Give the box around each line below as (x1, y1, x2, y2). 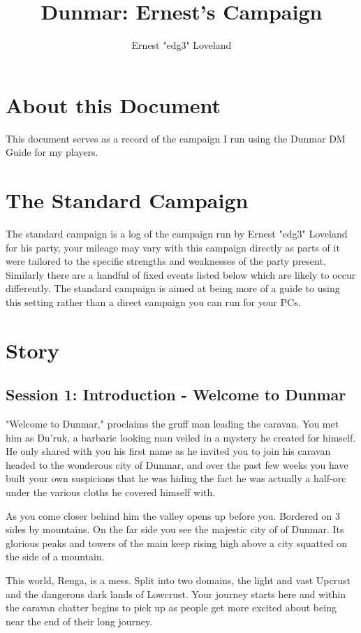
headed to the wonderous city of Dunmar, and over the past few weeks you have (6, 457, 348, 472)
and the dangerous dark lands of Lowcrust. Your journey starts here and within (6, 586, 346, 601)
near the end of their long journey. (6, 613, 153, 628)
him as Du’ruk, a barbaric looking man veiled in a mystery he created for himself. (6, 430, 356, 444)
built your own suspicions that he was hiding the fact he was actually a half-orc (6, 471, 346, 486)
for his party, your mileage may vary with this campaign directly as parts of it (6, 240, 340, 254)
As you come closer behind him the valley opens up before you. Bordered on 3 (6, 508, 340, 523)
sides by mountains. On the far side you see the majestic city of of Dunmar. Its (6, 522, 344, 537)
